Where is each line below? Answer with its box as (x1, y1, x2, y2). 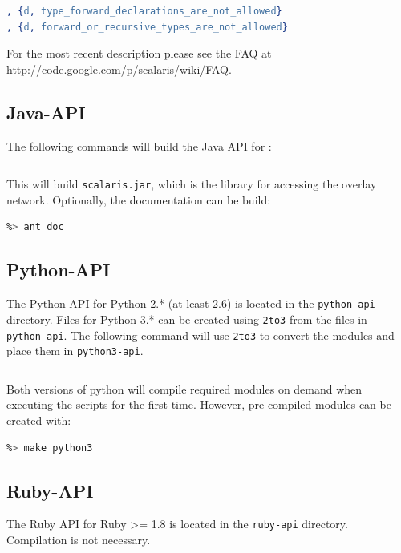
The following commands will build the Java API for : (6, 137, 272, 154)
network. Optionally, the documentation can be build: (6, 191, 271, 208)
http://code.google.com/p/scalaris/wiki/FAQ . (6, 60, 232, 77)
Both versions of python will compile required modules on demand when (6, 380, 363, 397)
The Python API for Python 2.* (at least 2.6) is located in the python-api (6, 295, 375, 312)
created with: (6, 412, 71, 429)
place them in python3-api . (6, 342, 144, 359)
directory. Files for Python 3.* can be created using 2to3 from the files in (6, 310, 367, 327)
